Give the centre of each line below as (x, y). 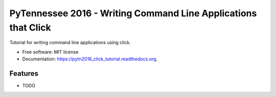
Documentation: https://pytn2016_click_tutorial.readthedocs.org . (90, 59)
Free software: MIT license (50, 52)
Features (24, 73)
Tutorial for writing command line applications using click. (70, 43)
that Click (30, 27)
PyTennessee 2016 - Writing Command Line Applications (133, 13)
